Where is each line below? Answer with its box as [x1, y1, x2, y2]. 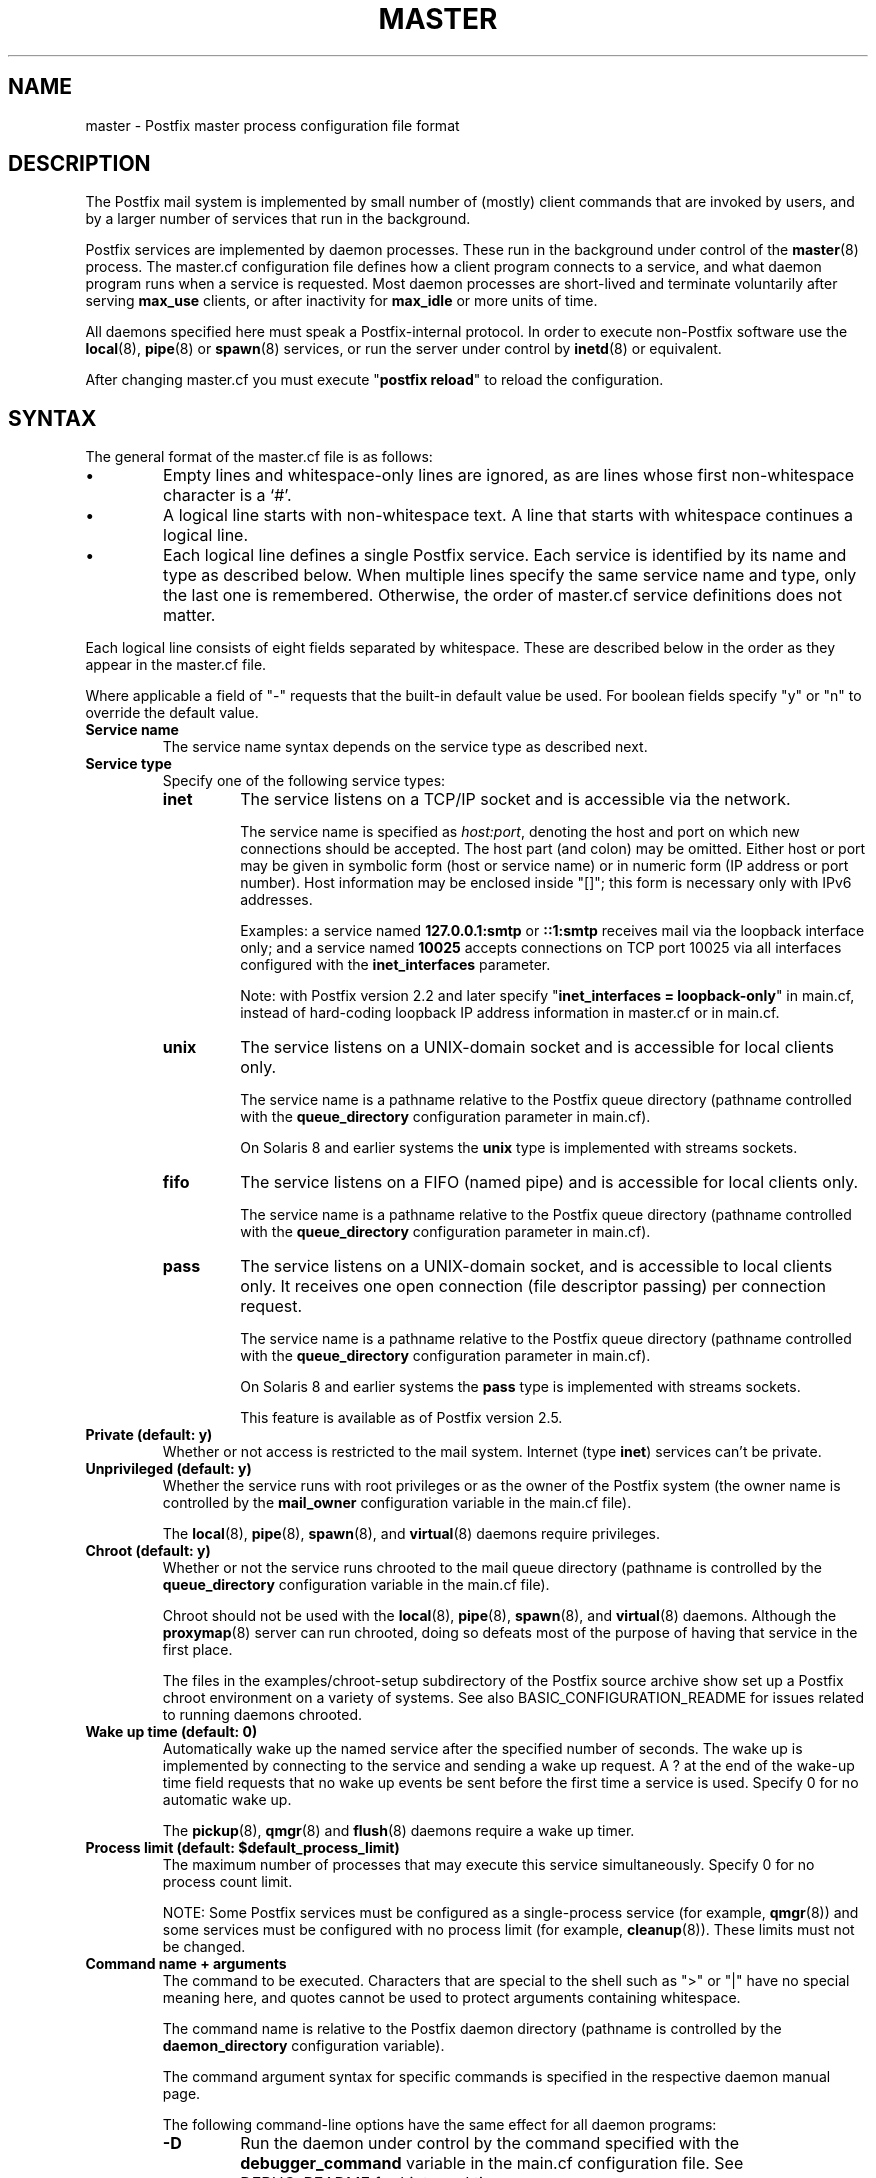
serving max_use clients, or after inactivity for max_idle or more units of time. [85, 292, 598, 310]
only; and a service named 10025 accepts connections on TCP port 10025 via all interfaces [240, 939, 842, 957]
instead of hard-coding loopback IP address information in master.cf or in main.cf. [240, 1004, 780, 1022]
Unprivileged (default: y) [85, 1460, 252, 1478]
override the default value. [85, 704, 259, 722]
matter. [163, 605, 216, 626]
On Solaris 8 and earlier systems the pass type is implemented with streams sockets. [240, 1378, 801, 1396]
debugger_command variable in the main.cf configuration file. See [240, 2153, 744, 2174]
